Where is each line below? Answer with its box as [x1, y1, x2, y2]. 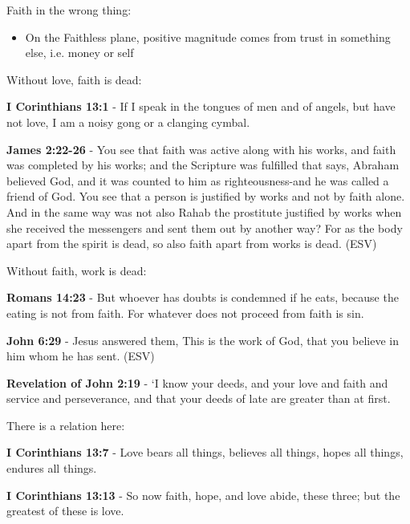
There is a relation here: [6, 416, 125, 433]
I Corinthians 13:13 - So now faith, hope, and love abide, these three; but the [6, 486, 400, 503]
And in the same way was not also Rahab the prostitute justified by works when [6, 203, 402, 220]
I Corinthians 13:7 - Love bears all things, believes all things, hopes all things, [6, 444, 404, 461]
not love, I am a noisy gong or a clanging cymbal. [6, 113, 250, 130]
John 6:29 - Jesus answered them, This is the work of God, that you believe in [6, 331, 399, 348]
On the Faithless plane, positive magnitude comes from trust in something [25, 28, 391, 45]
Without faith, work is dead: [6, 262, 147, 278]
